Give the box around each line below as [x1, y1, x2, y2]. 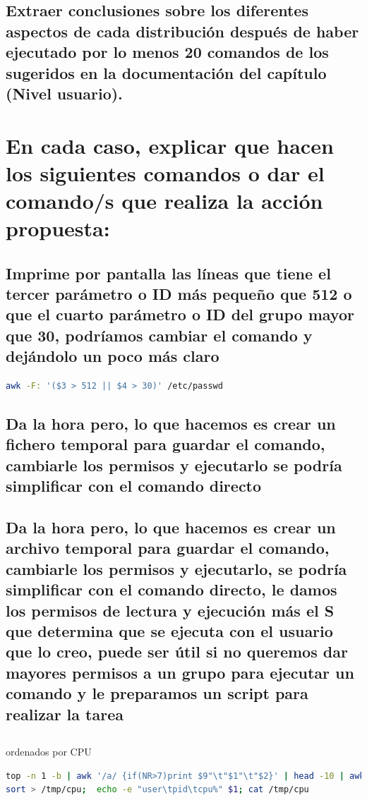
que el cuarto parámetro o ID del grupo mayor [6, 303, 354, 325]
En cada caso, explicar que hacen [6, 131, 334, 159]
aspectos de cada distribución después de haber [6, 20, 359, 42]
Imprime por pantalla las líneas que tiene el [6, 262, 331, 284]
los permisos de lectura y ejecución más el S [6, 599, 335, 621]
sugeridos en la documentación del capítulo [6, 61, 327, 83]
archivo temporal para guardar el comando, [6, 537, 330, 559]
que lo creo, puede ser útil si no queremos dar [6, 641, 348, 662]
